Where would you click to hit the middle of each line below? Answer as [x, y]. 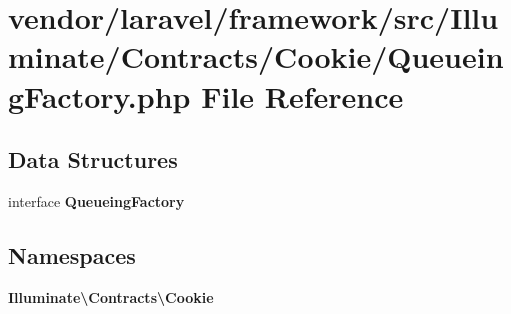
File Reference [302, 95]
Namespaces [72, 254]
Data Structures [93, 159]
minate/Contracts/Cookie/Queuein [256, 56]
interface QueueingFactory [96, 200]
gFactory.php [99, 95]
